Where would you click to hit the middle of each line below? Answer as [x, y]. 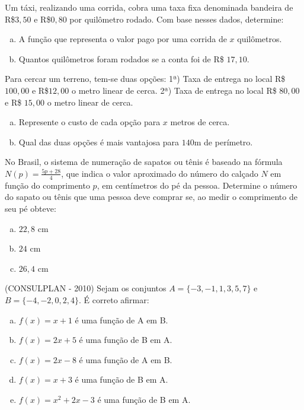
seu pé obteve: [31, 208]
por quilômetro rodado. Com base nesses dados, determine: [177, 19]
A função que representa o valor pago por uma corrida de [123, 39]
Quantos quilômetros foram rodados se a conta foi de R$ [121, 58]
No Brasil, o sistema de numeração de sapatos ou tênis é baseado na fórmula [144, 162]
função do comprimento [47, 185]
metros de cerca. [200, 122]
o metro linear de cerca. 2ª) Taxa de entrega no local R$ [174, 90]
